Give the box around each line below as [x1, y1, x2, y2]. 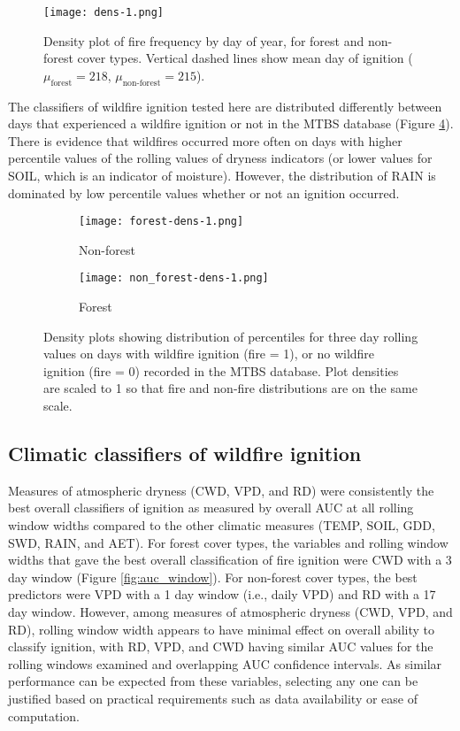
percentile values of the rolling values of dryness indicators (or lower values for [8, 149, 433, 167]
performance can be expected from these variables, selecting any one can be [8, 672, 418, 690]
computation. [8, 706, 80, 725]
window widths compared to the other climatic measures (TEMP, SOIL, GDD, [8, 516, 435, 535]
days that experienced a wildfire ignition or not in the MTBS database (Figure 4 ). [8, 114, 454, 133]
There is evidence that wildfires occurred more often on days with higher [8, 131, 402, 150]
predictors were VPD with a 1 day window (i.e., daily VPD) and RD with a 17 [8, 585, 436, 604]
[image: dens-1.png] [43, 6, 165, 19]
